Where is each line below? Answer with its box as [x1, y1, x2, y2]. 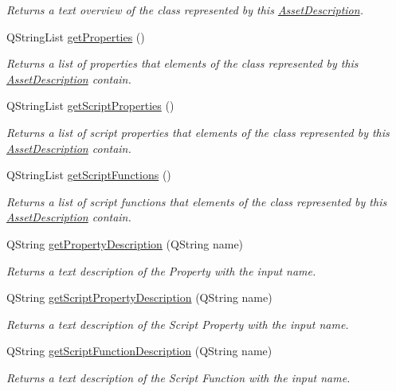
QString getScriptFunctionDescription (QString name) [6, 342, 272, 359]
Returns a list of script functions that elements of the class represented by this [6, 193, 387, 209]
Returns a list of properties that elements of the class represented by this [6, 55, 359, 72]
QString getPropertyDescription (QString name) [6, 235, 244, 252]
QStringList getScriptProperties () [6, 97, 174, 114]
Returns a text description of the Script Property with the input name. [6, 315, 349, 332]
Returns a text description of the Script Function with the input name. [6, 369, 351, 385]
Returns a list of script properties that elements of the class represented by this [6, 123, 390, 140]
